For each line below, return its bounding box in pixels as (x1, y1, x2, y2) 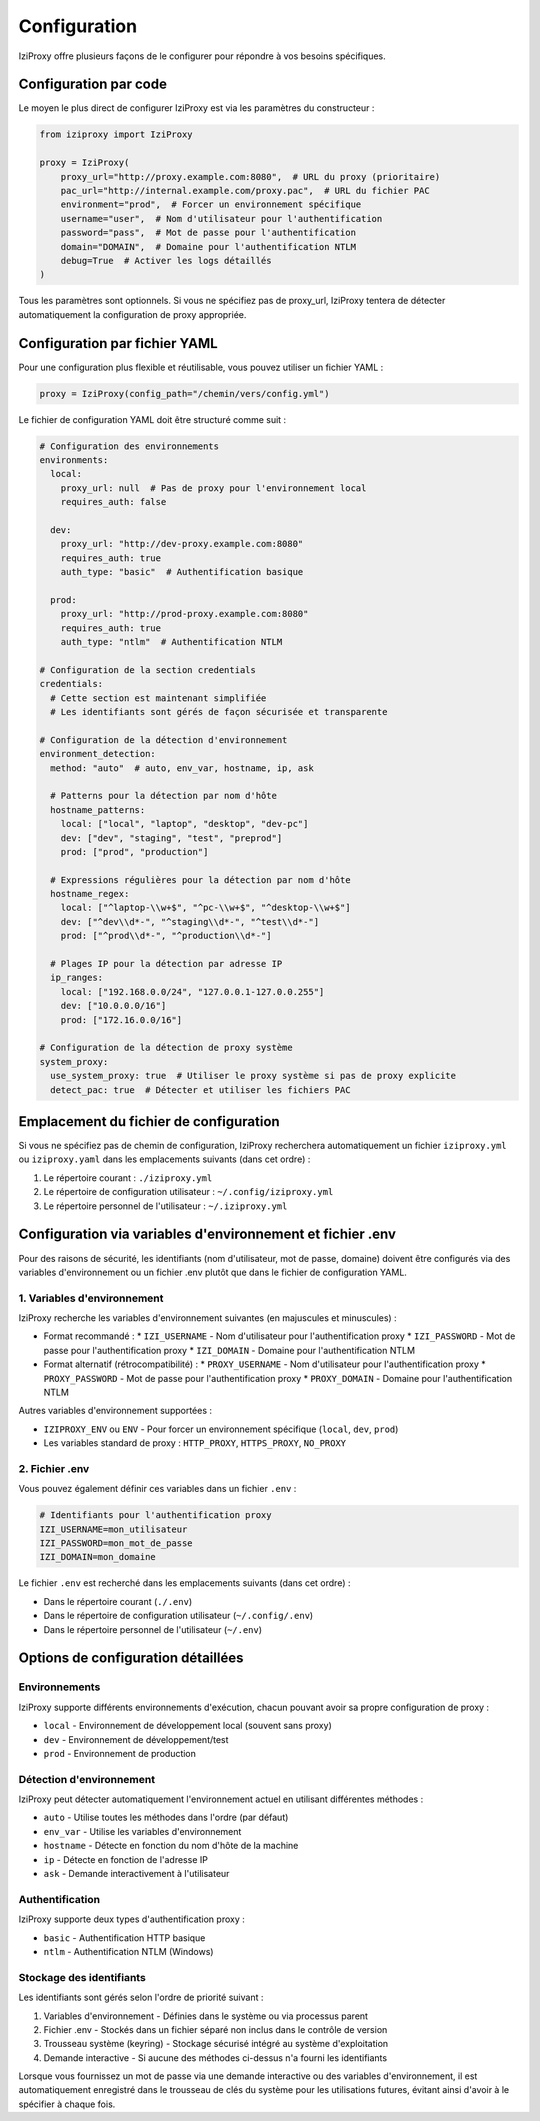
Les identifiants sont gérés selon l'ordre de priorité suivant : (18, 1991, 264, 2004)
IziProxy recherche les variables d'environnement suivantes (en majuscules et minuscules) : (18, 1312, 397, 1324)
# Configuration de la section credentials (39, 664, 257, 675)
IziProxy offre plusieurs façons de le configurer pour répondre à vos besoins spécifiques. (18, 50, 387, 62)
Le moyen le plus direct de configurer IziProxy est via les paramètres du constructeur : (18, 102, 375, 114)
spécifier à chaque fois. (18, 2098, 116, 2110)
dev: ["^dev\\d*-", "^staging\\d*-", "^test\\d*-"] (60, 916, 320, 927)
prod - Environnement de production (43, 1747, 197, 1759)
